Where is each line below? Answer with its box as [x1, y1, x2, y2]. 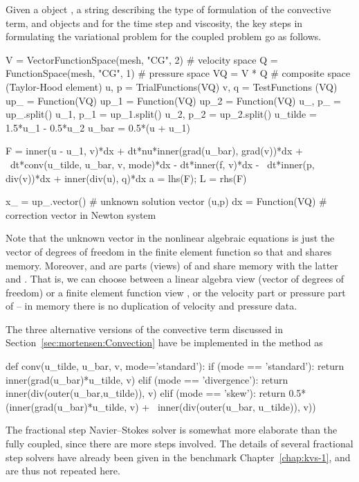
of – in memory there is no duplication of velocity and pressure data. [6, 298, 297, 313]
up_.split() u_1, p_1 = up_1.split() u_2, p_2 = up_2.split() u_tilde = [6, 107, 317, 121]
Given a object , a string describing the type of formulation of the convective [6, 2, 331, 16]
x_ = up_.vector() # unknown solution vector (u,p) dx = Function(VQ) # [6, 194, 327, 208]
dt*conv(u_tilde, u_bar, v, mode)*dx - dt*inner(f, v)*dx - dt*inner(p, [10, 157, 315, 171]
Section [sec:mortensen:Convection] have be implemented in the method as [6, 335, 323, 350]
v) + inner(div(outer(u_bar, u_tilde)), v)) [129, 399, 316, 413]
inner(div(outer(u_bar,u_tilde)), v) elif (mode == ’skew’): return [6, 386, 286, 400]
